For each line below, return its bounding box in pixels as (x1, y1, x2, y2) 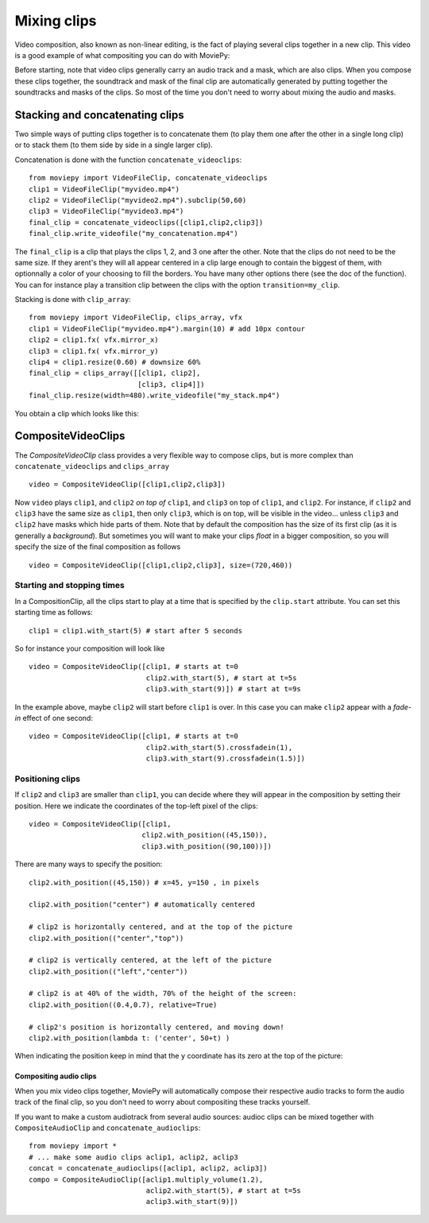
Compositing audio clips (14, 1071, 97, 1081)
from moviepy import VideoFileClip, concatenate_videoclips (29, 173, 268, 183)
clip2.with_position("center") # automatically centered (29, 900, 256, 909)
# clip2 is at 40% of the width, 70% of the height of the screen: (29, 989, 297, 998)
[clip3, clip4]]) (137, 380, 206, 389)
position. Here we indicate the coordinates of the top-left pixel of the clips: (14, 801, 258, 811)
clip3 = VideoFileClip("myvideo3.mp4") (29, 207, 184, 216)
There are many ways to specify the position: (14, 859, 163, 869)
